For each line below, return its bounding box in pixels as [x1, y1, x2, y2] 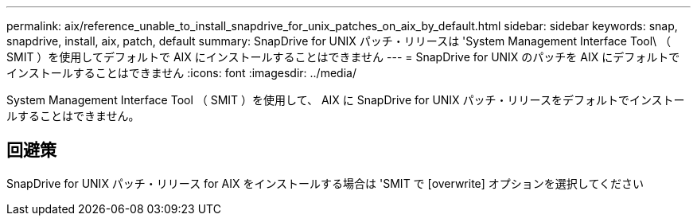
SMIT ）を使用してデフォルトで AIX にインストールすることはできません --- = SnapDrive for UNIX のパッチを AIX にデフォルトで [6, 50, 680, 64]
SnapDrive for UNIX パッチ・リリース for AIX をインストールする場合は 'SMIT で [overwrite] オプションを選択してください [6, 176, 644, 190]
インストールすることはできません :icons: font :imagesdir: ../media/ [6, 66, 356, 80]
